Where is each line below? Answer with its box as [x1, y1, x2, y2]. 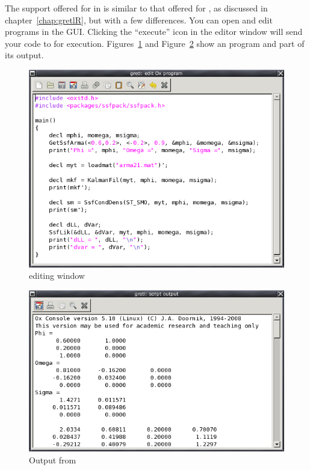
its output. [5, 49, 44, 61]
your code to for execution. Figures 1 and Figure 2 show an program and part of [5, 37, 305, 49]
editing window [29, 269, 85, 282]
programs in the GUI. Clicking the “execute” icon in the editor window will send [5, 25, 303, 38]
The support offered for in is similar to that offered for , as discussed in [5, 2, 268, 14]
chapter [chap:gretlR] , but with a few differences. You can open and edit [5, 13, 273, 26]
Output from [29, 453, 76, 466]
